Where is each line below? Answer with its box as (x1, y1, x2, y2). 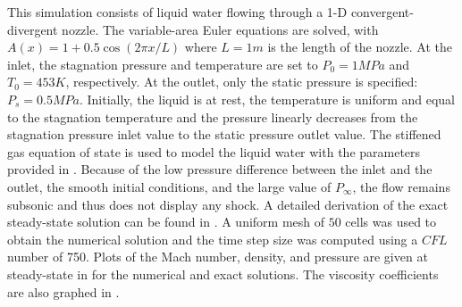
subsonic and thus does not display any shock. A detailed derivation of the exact (7, 195, 449, 213)
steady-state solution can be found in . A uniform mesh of (7, 212, 325, 231)
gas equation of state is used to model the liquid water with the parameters (7, 142, 421, 161)
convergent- (350, 3, 414, 21)
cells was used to (345, 212, 437, 231)
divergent (7, 20, 58, 38)
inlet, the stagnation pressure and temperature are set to (7, 54, 318, 73)
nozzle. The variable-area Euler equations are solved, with (62, 20, 379, 38)
